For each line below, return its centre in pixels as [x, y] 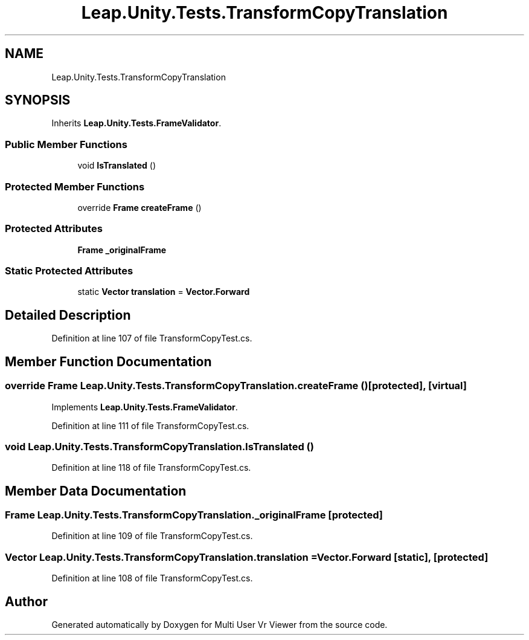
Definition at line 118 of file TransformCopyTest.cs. [151, 468]
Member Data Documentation [96, 491]
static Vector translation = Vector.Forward [164, 292]
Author [26, 601]
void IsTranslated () [117, 166]
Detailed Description [68, 315]
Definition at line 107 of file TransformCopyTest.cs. [152, 338]
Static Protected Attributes [69, 271]
